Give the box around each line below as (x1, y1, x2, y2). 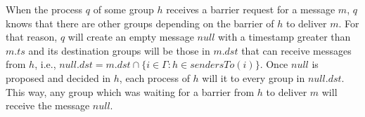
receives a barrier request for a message (166, 2, 335, 16)
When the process (6, 2, 83, 16)
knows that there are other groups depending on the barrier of (6, 15, 274, 30)
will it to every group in (202, 70, 305, 85)
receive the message (6, 98, 90, 113)
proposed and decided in (6, 70, 111, 85)
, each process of (119, 70, 190, 85)
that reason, (6, 29, 58, 44)
